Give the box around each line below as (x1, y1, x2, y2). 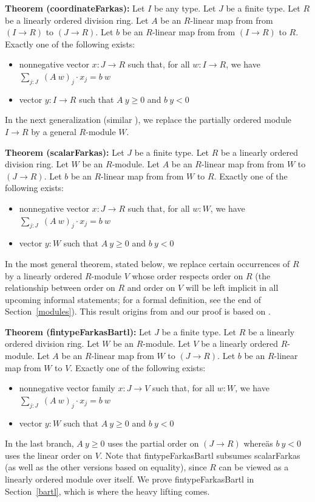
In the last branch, (5, 437, 74, 450)
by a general (31, 125, 76, 138)
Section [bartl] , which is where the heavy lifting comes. (5, 484, 210, 497)
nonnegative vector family (19, 382, 115, 394)
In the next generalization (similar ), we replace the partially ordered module (5, 113, 292, 126)
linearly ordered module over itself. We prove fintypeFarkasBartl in (5, 473, 254, 486)
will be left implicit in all (185, 281, 279, 294)
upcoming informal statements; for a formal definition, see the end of (5, 293, 261, 305)
